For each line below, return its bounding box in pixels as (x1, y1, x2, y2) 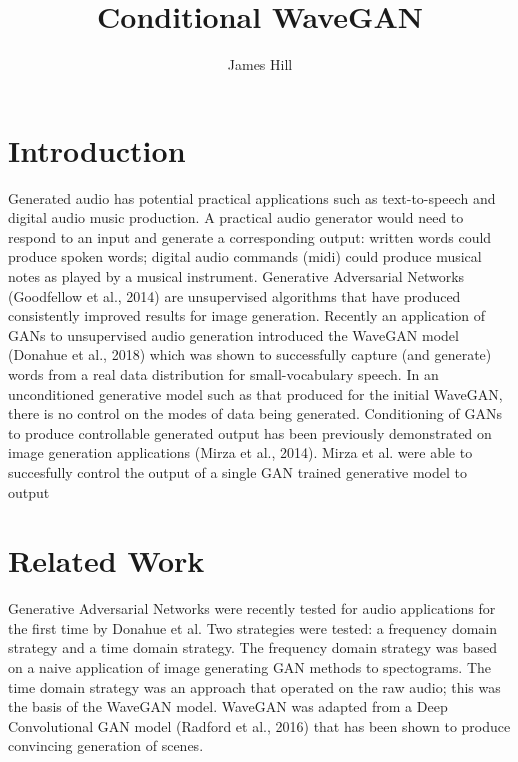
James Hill (227, 54, 293, 75)
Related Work (8, 540, 205, 581)
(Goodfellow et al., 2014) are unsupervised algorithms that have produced (8, 285, 461, 306)
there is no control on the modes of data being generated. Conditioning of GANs (8, 403, 502, 424)
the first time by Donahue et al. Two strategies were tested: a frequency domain (8, 617, 498, 638)
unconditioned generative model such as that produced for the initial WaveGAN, (8, 383, 503, 404)
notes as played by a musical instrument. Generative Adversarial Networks (8, 266, 465, 287)
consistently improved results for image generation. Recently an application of (8, 305, 486, 326)
